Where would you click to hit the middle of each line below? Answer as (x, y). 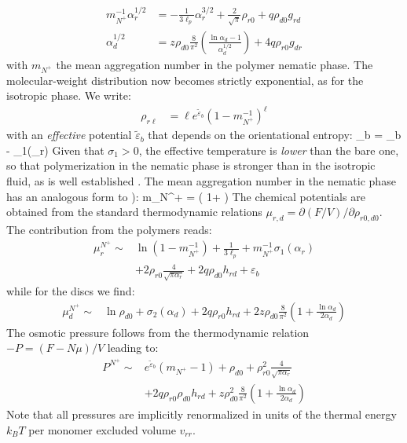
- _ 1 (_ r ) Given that (55, 150)
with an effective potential (69, 135)
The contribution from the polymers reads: (109, 230)
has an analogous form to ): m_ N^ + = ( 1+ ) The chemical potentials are (186, 196)
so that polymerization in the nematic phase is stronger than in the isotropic (191, 165)
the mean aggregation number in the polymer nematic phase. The (214, 64)
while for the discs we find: (71, 291)
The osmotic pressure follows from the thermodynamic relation (158, 332)
